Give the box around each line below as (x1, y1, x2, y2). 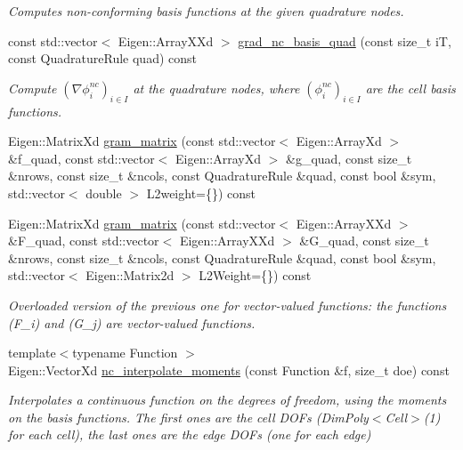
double (85, 183, 122, 202)
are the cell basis (365, 78, 456, 97)
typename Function (72, 343, 178, 362)
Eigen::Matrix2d (85, 266, 175, 285)
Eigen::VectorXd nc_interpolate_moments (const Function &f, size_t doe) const (8, 360, 450, 379)
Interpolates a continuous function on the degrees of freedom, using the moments (8, 390, 447, 409)
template (8, 343, 56, 362)
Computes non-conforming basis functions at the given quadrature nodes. (8, 2, 404, 20)
